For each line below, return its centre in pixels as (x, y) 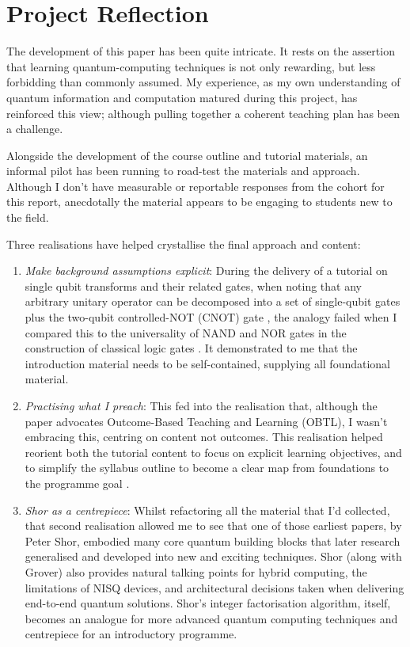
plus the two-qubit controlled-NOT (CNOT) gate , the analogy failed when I (211, 317)
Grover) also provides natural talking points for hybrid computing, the (196, 571)
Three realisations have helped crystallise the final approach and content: (184, 244)
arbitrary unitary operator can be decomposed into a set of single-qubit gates (213, 301)
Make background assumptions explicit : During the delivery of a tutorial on (206, 270)
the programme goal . (77, 483)
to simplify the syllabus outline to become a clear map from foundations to (207, 468)
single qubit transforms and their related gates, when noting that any (193, 285)
